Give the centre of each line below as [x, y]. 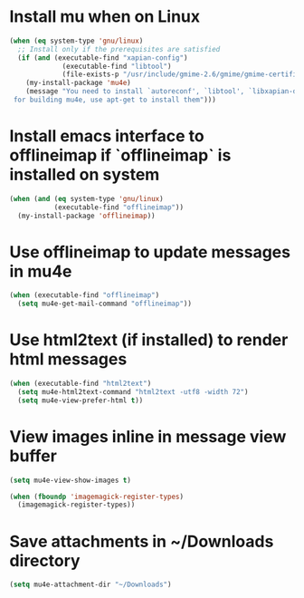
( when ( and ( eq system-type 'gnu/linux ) [87, 198]
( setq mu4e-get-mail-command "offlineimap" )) [105, 304]
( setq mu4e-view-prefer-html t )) [81, 400]
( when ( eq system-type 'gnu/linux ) [76, 41]
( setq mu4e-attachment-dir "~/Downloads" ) [90, 585]
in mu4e [41, 271]
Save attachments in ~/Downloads [142, 541]
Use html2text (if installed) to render [149, 340]
